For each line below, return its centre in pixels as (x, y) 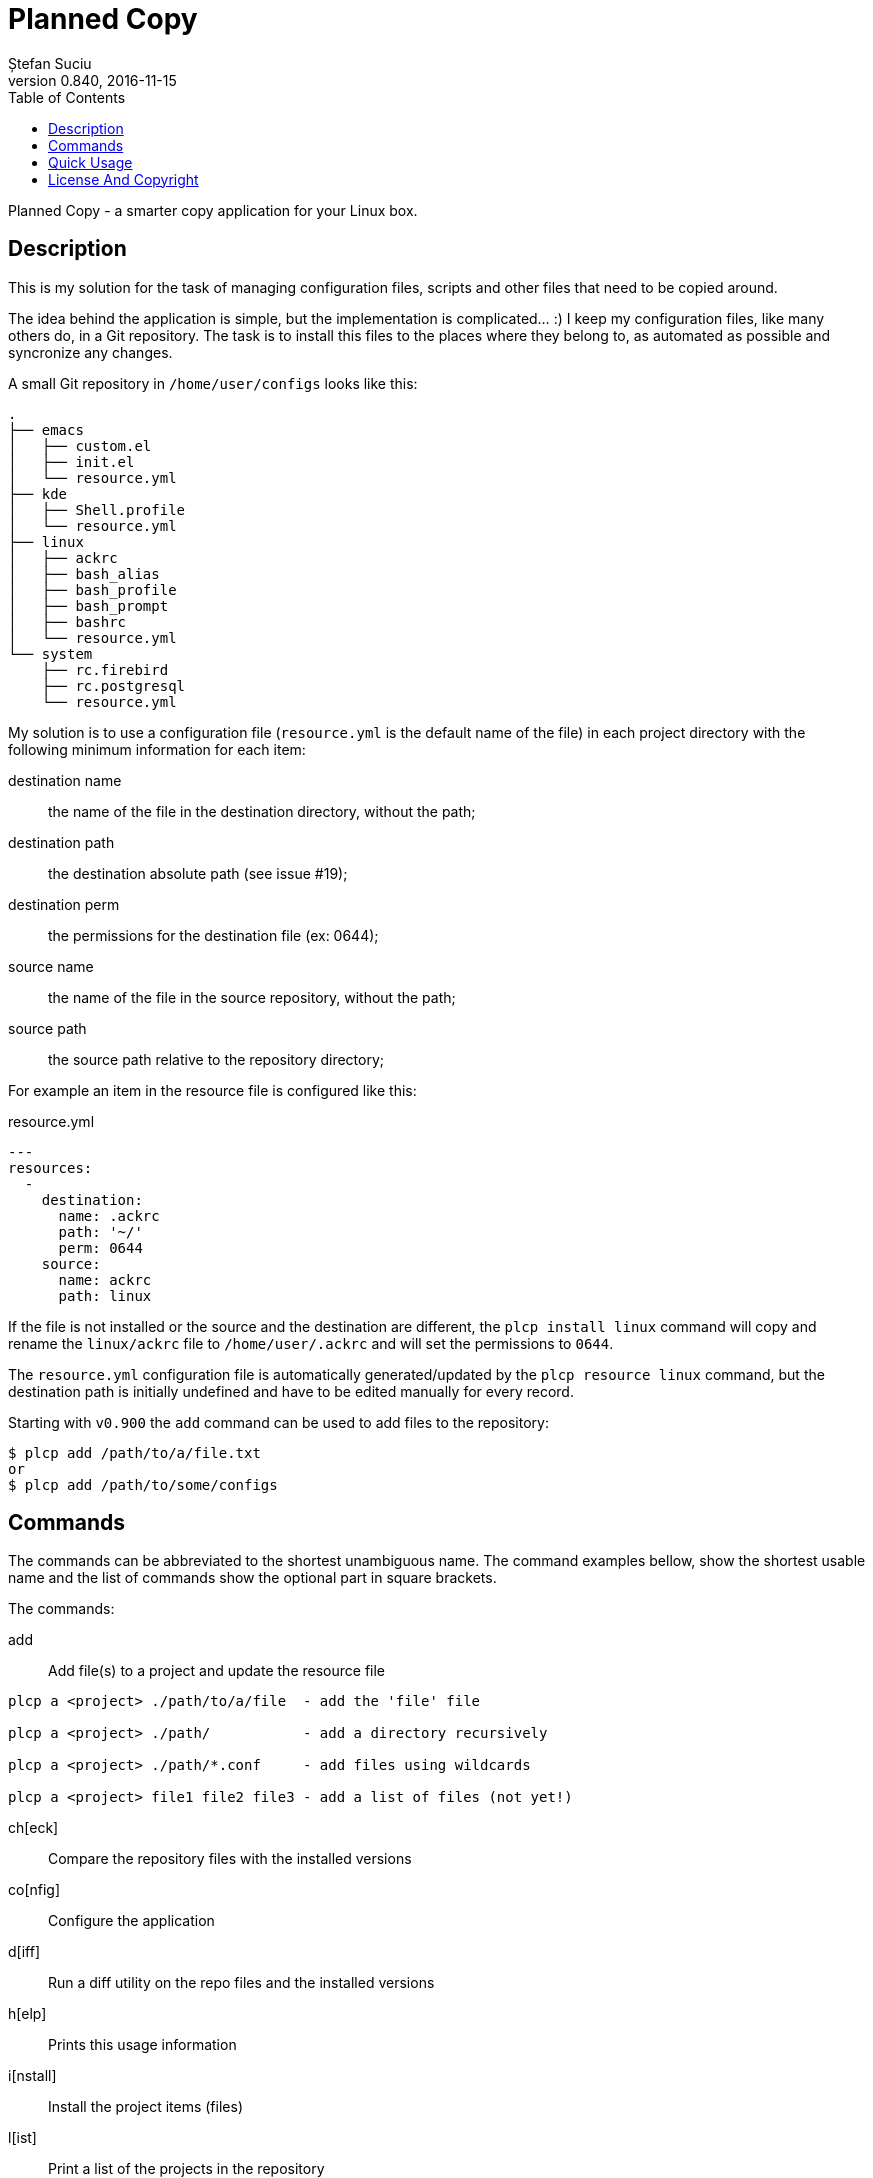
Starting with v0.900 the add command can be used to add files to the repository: (278, 1422)
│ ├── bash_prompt (88, 605)
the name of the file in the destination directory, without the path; (262, 811)
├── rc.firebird (105, 669)
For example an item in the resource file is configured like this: (212, 1090)
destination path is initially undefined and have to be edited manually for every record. (291, 1391)
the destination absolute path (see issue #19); (198, 873)
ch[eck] (33, 1828)
